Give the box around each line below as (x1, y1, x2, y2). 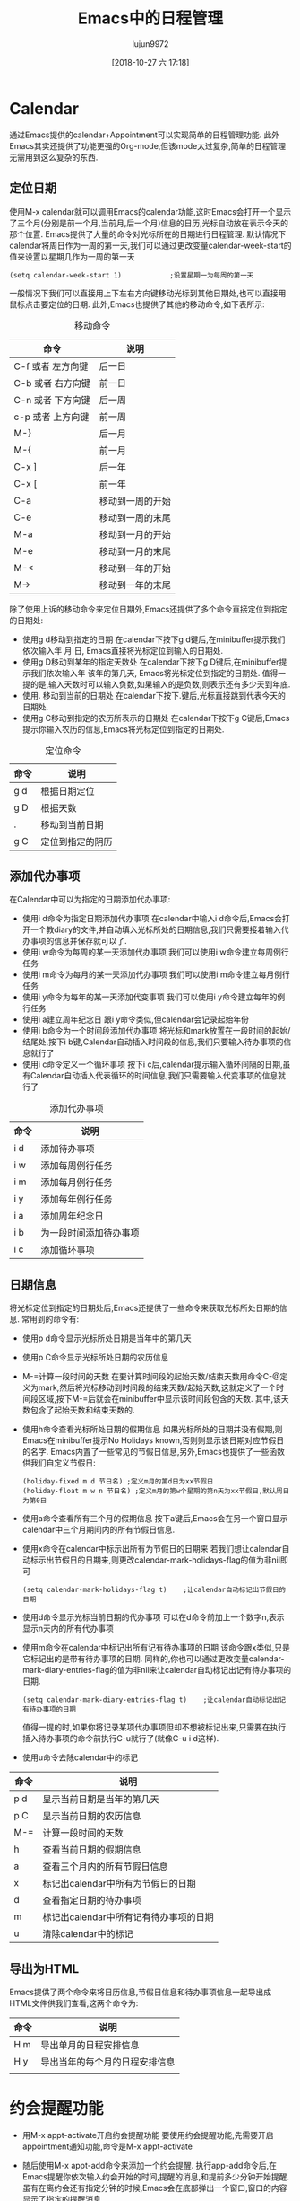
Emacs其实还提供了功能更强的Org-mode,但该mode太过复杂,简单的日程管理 (9, 140, 287, 151)
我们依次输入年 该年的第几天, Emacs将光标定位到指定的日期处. (30, 667, 261, 678)
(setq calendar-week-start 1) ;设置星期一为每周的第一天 (9, 270, 254, 279)
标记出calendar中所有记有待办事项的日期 (42, 1911, 214, 1924)
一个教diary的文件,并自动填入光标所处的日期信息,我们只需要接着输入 (30, 924, 282, 935)
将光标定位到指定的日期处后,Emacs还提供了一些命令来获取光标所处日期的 (9, 1303, 279, 1314)
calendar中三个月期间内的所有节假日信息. (21, 1524, 176, 1536)
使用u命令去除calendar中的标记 (21, 1752, 139, 1763)
